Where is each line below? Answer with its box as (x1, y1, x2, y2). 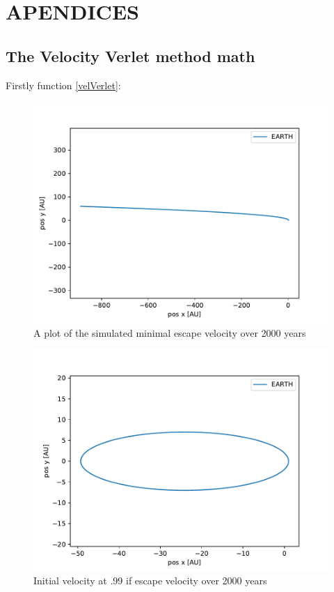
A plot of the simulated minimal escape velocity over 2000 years (33, 325, 306, 340)
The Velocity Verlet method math (6, 45, 255, 66)
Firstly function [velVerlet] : (6, 77, 121, 92)
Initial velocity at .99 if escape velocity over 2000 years (33, 573, 267, 588)
